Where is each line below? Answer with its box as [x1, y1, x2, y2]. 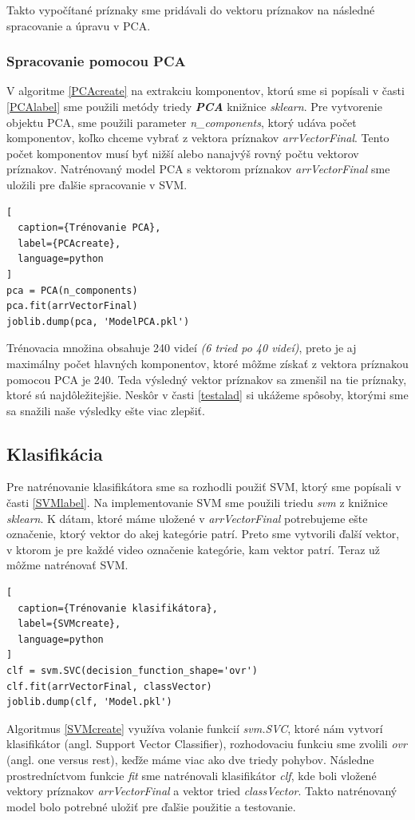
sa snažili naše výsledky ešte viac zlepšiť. [6, 402, 205, 418]
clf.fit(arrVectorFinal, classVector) [6, 680, 212, 692]
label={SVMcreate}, [18, 618, 121, 630]
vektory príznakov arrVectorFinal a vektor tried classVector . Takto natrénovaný [6, 782, 397, 799]
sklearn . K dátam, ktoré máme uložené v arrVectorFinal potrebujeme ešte [6, 509, 368, 526]
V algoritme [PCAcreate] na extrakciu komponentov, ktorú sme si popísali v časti [6, 82, 405, 99]
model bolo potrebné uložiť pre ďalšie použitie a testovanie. [6, 798, 296, 814]
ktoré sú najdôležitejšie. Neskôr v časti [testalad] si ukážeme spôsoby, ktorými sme [6, 386, 409, 403]
